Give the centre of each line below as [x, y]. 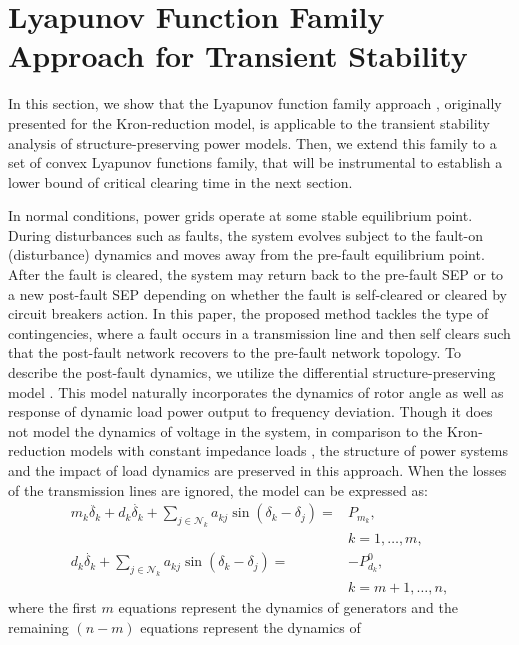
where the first [52, 607]
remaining [38, 626]
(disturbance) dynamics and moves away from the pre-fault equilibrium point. [246, 254]
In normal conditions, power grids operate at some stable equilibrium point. [240, 215]
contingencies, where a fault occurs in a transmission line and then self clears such [259, 332]
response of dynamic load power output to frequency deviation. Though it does [250, 411]
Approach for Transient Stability [238, 55]
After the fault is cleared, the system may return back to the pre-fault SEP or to [256, 274]
